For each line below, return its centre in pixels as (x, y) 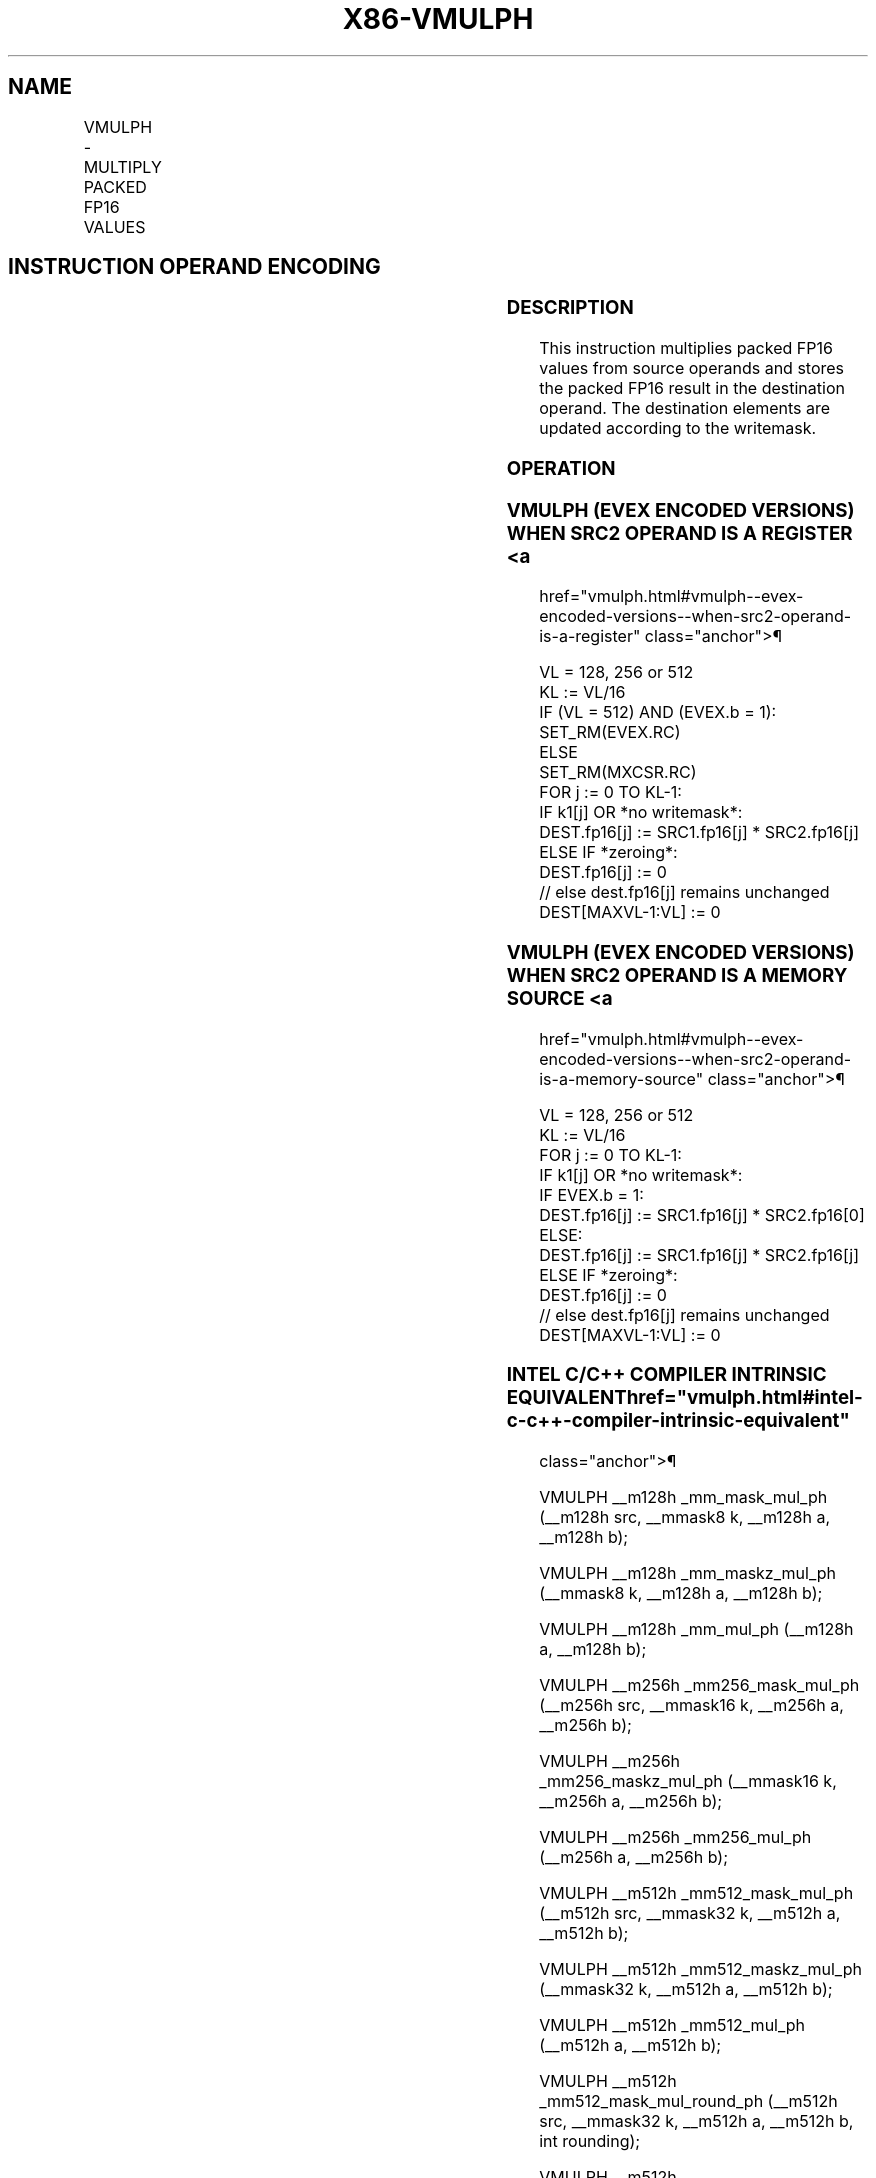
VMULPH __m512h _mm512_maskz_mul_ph (700, 1969)
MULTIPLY (122, 166)
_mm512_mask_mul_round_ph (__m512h (688, 2101)
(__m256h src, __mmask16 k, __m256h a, (691, 1705)
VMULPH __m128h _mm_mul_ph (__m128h (696, 1629)
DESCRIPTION (570, 308)
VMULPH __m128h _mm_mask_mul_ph (683, 1497)
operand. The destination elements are (685, 408)
